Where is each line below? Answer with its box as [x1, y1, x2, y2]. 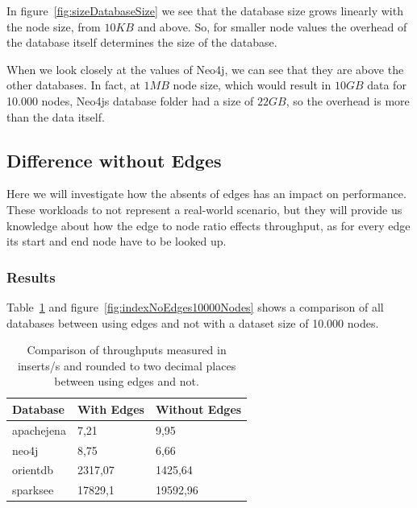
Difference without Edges [6, 147, 222, 172]
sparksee [12, 481, 54, 498]
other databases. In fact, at [6, 76, 140, 93]
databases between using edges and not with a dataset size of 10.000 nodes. [6, 314, 379, 331]
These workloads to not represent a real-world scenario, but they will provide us [6, 200, 402, 217]
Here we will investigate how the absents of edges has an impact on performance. [6, 185, 407, 202]
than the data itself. [6, 108, 105, 125]
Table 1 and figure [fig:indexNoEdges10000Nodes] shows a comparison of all [6, 298, 384, 315]
